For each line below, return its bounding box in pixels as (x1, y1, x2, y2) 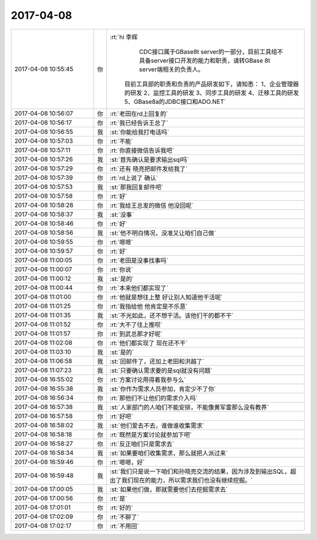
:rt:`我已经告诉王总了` (109, 119, 168, 127)
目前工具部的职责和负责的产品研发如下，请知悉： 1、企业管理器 (124, 80, 299, 88)
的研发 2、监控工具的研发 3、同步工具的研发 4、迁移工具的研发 (124, 89, 299, 97)
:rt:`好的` (109, 504, 133, 512)
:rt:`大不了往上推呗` (109, 320, 163, 329)
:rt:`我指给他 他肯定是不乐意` (109, 302, 188, 310)
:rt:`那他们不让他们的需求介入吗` (109, 394, 198, 402)
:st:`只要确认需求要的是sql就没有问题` (109, 366, 213, 374)
